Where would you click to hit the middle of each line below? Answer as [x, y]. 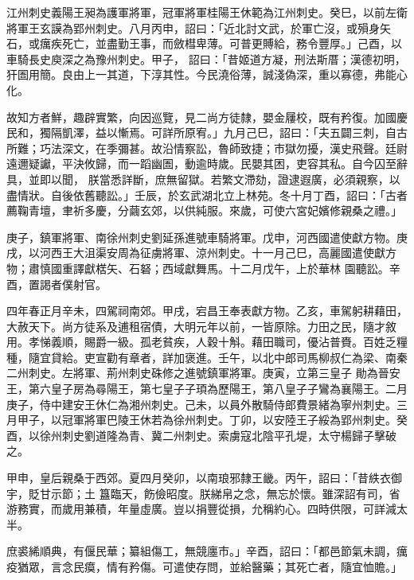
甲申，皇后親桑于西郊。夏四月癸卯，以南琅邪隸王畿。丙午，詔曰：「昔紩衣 [199, 478]
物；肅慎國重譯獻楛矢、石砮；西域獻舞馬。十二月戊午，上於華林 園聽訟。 [198, 268]
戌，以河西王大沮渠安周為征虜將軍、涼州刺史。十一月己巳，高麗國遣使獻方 [201, 253]
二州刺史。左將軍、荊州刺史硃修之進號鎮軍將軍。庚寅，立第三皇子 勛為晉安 [203, 373]
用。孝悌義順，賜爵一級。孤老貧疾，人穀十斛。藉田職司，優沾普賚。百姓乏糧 [207, 342]
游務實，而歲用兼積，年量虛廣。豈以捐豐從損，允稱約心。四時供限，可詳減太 [207, 509]
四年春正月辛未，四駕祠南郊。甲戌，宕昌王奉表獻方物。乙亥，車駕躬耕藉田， [207, 311]
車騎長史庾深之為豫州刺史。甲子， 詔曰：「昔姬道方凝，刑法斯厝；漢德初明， [206, 58]
